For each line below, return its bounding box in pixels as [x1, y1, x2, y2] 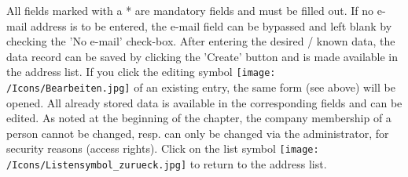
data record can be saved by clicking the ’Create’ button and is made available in [6, 48, 399, 64]
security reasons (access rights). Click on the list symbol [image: [6, 140, 319, 157]
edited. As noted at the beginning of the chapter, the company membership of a [6, 110, 391, 126]
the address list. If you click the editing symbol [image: [6, 63, 276, 80]
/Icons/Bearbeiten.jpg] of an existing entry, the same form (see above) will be [6, 79, 395, 96]
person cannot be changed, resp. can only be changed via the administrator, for [6, 125, 389, 141]
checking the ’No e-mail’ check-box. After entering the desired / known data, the [6, 33, 395, 49]
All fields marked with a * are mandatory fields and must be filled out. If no [6, 2, 374, 18]
